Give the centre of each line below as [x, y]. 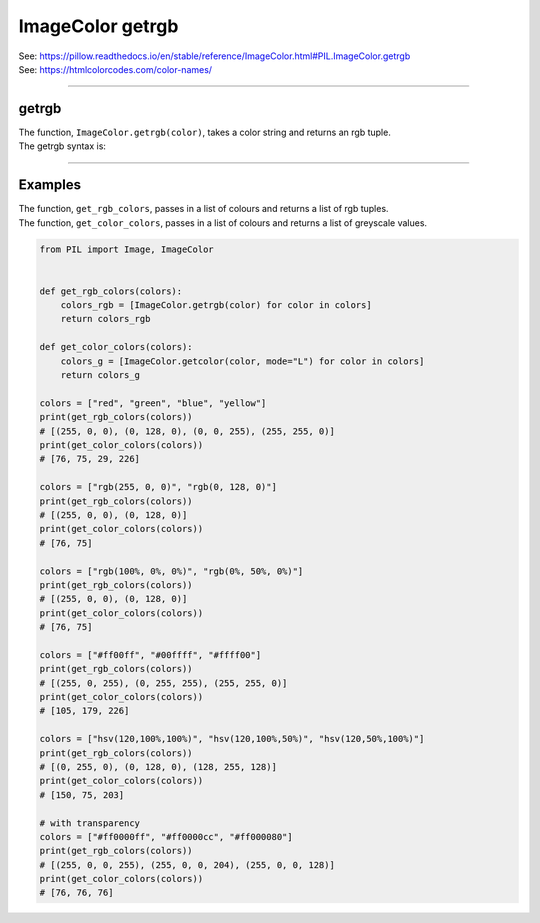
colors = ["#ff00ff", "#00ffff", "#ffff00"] [150, 654]
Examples [50, 185]
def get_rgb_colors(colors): [111, 291]
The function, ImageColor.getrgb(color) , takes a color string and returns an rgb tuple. [205, 132]
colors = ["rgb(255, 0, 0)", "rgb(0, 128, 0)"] [158, 487]
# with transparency [89, 823]
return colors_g [100, 375]
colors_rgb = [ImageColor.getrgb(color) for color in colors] [216, 305]
